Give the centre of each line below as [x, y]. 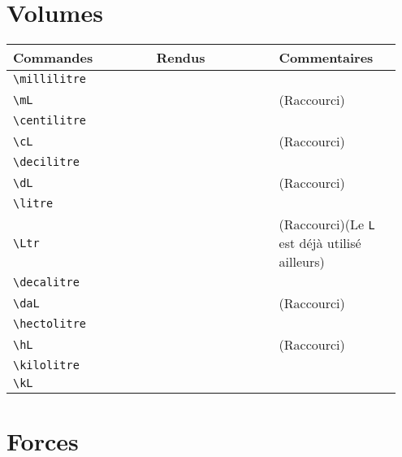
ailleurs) [302, 262]
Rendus [181, 58]
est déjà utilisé [320, 243]
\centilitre [50, 121]
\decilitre [46, 162]
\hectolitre [50, 324]
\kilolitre [46, 366]
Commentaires [326, 58]
